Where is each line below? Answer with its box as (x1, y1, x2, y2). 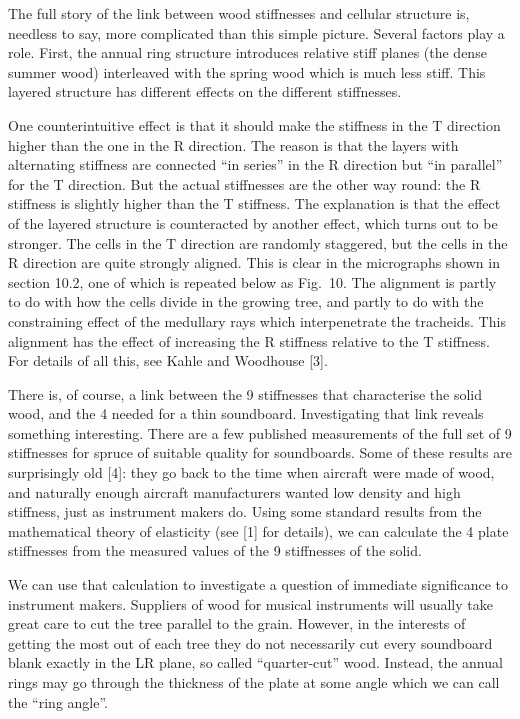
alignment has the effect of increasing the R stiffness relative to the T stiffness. (8, 330, 490, 351)
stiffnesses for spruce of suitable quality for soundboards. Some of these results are (8, 442, 512, 463)
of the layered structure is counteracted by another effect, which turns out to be (8, 212, 498, 233)
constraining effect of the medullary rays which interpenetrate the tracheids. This (8, 310, 506, 331)
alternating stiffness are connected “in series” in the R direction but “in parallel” (8, 154, 503, 175)
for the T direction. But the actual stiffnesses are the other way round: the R (8, 173, 481, 194)
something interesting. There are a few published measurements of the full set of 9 (8, 422, 512, 443)
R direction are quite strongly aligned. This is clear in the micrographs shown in (8, 252, 500, 273)
